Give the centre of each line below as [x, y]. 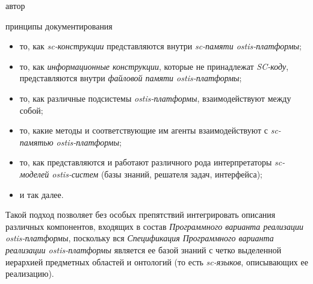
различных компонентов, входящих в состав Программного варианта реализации [154, 226]
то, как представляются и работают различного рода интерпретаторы [146, 162]
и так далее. [42, 194]
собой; [31, 110]
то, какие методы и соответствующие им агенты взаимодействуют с [144, 130]
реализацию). [30, 273]
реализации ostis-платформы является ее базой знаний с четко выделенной [144, 249]
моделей [34, 174]
